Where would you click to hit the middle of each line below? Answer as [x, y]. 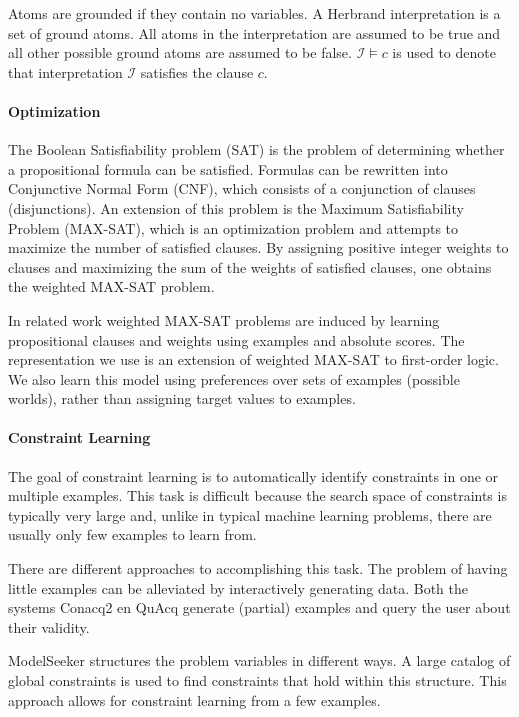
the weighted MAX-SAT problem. [111, 286]
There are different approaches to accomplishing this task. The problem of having [258, 568]
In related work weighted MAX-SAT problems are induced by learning [224, 319]
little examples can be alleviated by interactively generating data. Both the [238, 587]
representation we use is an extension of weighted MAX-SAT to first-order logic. [253, 359]
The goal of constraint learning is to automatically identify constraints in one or [253, 475]
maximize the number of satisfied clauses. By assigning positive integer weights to [258, 247]
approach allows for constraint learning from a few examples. [194, 699]
